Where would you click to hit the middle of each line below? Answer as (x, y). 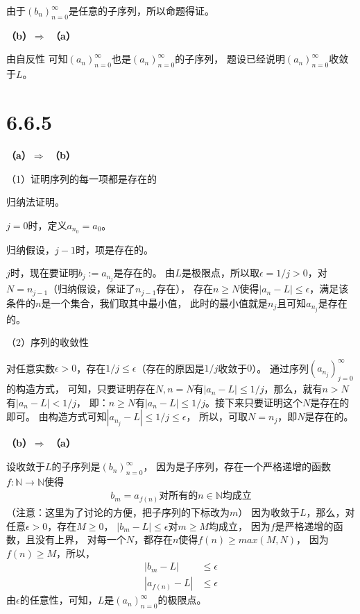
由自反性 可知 (37, 59)
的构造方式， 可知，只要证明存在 (81, 389)
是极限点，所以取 (220, 273)
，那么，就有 (293, 389)
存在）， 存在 (185, 289)
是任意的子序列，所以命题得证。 (141, 10)
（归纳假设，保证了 (92, 289)
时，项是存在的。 (114, 249)
